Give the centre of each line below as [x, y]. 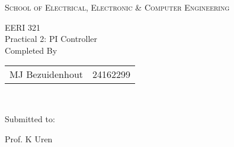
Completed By [31, 50]
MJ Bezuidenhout [47, 74]
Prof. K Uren [29, 138]
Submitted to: [30, 118]
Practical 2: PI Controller [51, 39]
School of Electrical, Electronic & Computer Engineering [117, 7]
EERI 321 [23, 27]
